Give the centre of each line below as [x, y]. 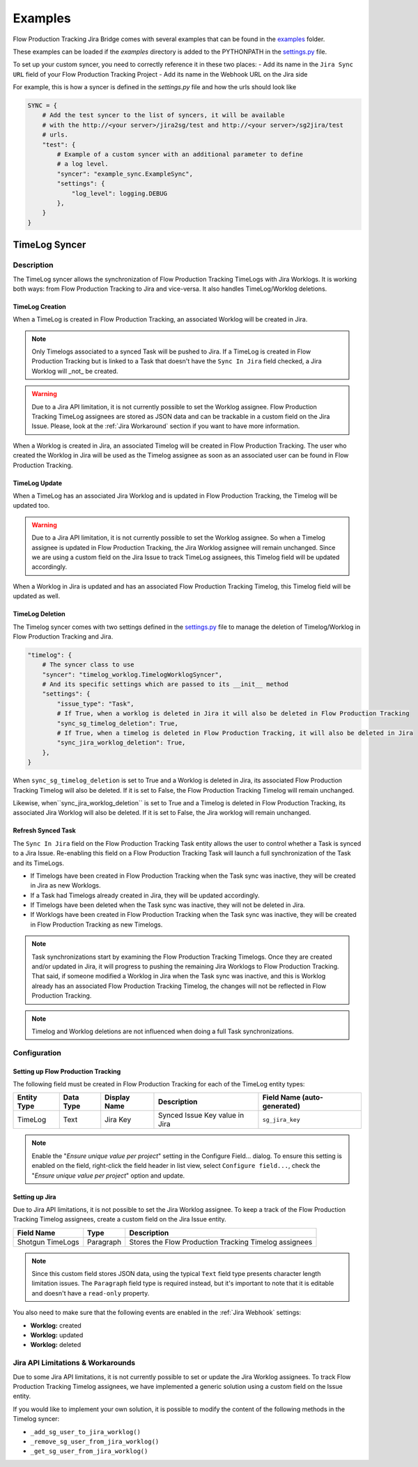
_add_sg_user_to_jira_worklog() [85, 1432]
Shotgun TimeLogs [48, 1242]
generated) [281, 1107]
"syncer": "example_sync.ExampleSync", [125, 174]
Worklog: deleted [56, 1345]
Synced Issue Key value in [201, 1116]
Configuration [37, 1053]
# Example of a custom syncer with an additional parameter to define [180, 154]
